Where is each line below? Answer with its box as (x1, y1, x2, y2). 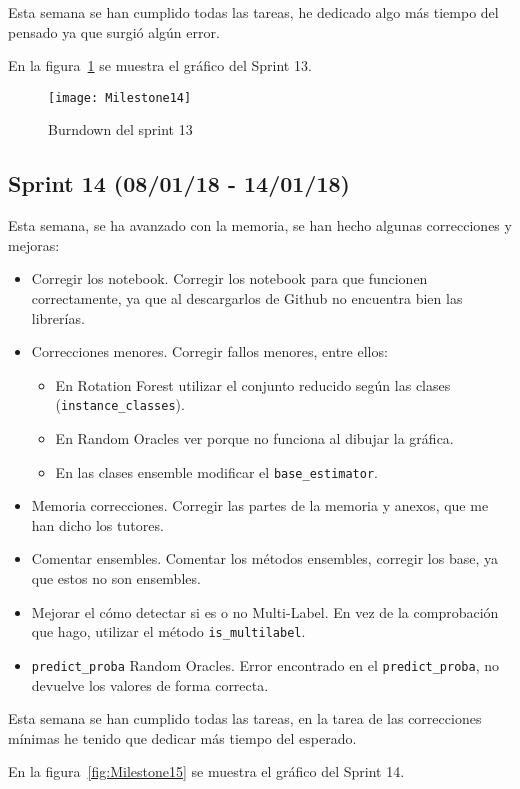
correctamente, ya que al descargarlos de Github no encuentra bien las (31, 288, 463, 309)
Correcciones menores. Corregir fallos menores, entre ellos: (31, 341, 388, 362)
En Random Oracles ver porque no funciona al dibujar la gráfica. (55, 428, 454, 449)
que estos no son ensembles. (31, 568, 201, 589)
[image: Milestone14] (48, 90, 192, 105)
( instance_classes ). (55, 394, 185, 415)
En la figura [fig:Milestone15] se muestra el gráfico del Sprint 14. (8, 761, 405, 782)
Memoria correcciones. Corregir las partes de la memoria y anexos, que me (31, 495, 489, 516)
